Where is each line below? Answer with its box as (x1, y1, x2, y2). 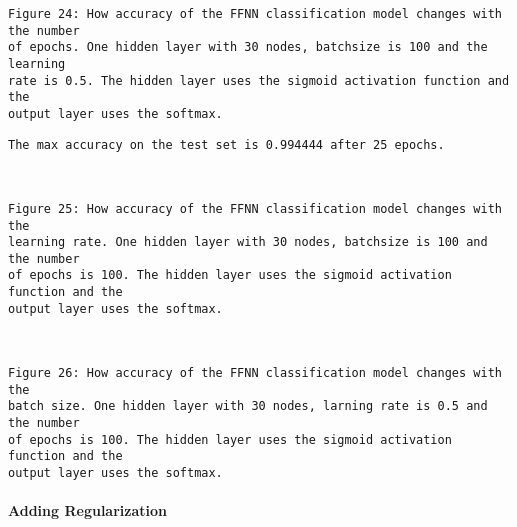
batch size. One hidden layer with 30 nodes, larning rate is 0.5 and (8, 399, 488, 414)
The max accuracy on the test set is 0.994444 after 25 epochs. (8, 137, 445, 152)
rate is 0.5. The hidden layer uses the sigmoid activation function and (8, 73, 510, 88)
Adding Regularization (8, 500, 167, 521)
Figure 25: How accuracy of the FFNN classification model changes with (8, 201, 502, 216)
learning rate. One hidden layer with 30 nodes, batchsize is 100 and (8, 235, 488, 250)
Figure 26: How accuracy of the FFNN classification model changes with (8, 366, 502, 381)
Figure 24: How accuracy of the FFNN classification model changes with (8, 7, 502, 21)
